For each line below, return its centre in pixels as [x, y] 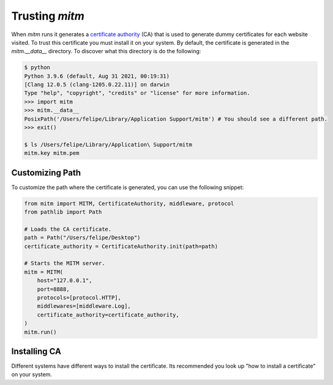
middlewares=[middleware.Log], [84, 306]
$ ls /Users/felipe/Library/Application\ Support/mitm [108, 144]
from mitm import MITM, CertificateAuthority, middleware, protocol [129, 203]
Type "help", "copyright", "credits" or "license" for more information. [137, 93]
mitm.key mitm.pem [52, 153]
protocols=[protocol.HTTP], [79, 298]
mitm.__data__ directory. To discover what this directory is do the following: [106, 51]
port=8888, [53, 289]
